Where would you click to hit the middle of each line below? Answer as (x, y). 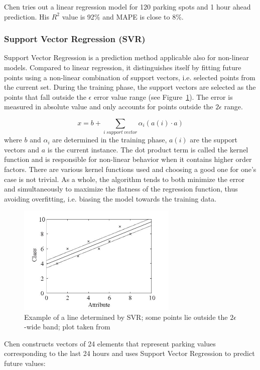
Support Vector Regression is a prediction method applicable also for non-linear (127, 57)
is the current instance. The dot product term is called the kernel (148, 149)
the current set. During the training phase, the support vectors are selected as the (130, 87)
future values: (25, 363)
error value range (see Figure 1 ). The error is (163, 97)
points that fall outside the (45, 97)
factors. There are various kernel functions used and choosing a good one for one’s (130, 169)
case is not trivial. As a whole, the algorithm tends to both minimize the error (124, 179)
